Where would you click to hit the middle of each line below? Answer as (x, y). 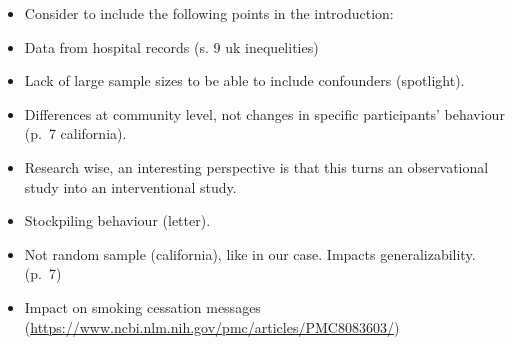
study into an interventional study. (130, 186)
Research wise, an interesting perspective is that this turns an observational (256, 166)
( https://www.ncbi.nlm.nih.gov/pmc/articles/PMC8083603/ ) (212, 326)
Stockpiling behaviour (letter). (117, 220)
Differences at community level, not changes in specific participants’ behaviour (264, 113)
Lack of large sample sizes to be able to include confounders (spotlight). (244, 80)
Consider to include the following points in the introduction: (209, 13)
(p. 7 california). (75, 133)
